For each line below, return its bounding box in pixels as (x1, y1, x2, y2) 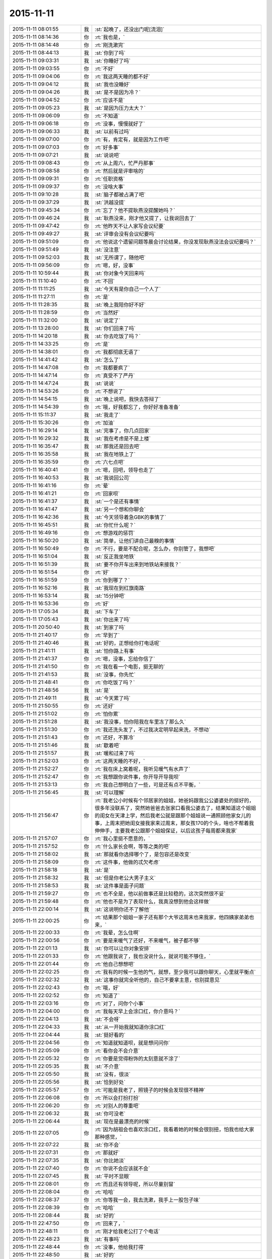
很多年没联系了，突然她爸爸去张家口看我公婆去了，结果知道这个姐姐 (95, 804, 256, 811)
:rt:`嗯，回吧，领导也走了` (95, 466, 156, 473)
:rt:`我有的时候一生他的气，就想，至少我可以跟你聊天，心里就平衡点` (95, 968, 256, 975)
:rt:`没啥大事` (95, 183, 125, 190)
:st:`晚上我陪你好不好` (95, 301, 146, 308)
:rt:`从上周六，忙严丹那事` (95, 159, 156, 166)
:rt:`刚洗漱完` (95, 41, 125, 48)
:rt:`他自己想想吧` (95, 960, 135, 967)
